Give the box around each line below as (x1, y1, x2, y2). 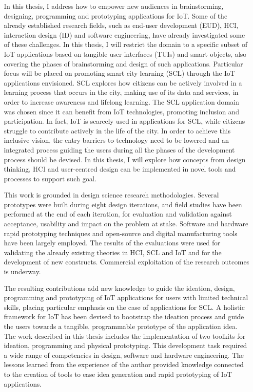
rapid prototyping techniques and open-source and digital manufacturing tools (4, 228, 237, 238)
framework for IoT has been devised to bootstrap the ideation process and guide (4, 311, 244, 322)
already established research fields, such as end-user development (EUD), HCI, (4, 20, 238, 30)
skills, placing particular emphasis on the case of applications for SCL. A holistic (4, 302, 245, 312)
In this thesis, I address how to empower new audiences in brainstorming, (4, 1, 224, 11)
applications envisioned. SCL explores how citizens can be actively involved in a (4, 77, 242, 87)
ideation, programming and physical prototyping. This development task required (4, 340, 247, 350)
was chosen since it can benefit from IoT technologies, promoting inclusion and (4, 106, 239, 116)
